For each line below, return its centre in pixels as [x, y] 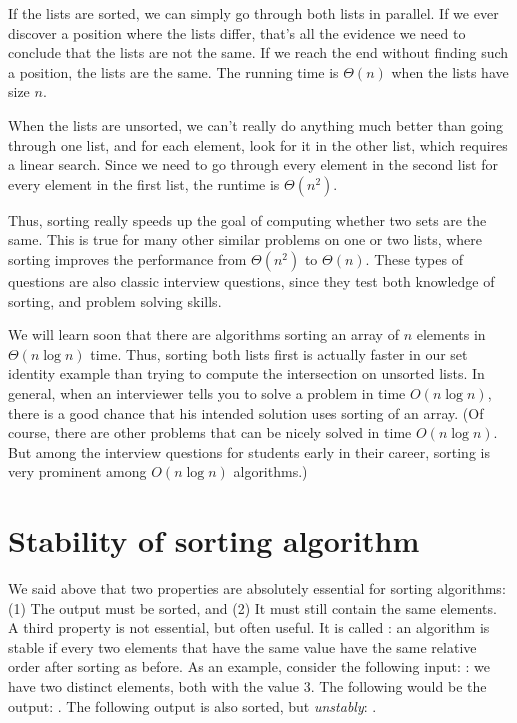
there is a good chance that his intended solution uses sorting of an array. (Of [246, 412]
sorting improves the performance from [127, 258]
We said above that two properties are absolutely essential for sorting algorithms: [257, 588]
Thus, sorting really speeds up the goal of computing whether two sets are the [247, 219]
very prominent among [77, 471]
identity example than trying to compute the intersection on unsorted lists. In [246, 373]
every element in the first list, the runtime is [144, 183]
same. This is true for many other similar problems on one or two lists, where [245, 239]
